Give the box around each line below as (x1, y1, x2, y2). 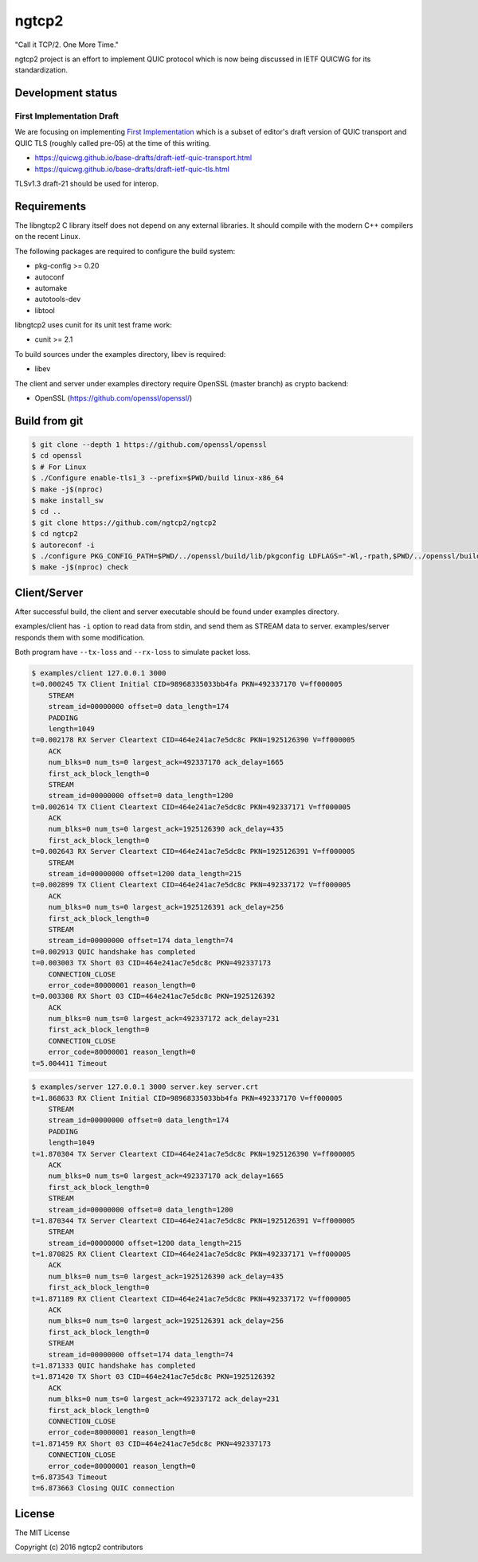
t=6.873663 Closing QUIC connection (31, 1484, 175, 1493)
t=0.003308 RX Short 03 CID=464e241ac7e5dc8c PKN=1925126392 (31, 992, 276, 1001)
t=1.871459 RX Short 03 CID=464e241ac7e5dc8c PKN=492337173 (31, 1439, 272, 1448)
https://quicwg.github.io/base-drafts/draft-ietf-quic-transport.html (34, 153, 253, 162)
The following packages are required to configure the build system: (14, 246, 236, 256)
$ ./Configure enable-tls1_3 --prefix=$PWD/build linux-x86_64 (31, 474, 284, 483)
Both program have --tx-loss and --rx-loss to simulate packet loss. (14, 648, 251, 656)
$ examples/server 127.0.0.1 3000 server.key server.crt (31, 1082, 259, 1091)
